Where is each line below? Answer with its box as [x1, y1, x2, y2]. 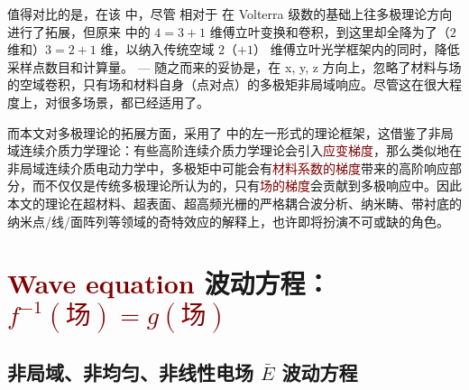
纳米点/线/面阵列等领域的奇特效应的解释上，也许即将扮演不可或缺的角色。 [7, 211, 449, 230]
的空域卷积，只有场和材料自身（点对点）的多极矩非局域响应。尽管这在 [7, 75, 424, 94]
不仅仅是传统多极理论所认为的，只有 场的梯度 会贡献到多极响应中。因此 [44, 176, 462, 195]
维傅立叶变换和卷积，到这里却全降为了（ [209, 22, 450, 41]
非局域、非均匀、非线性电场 [7, 357, 253, 385]
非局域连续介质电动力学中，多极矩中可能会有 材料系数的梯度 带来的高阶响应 [7, 158, 449, 177]
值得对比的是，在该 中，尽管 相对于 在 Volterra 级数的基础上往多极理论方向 [7, 5, 453, 23]
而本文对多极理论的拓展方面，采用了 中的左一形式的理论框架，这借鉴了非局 [7, 123, 454, 142]
